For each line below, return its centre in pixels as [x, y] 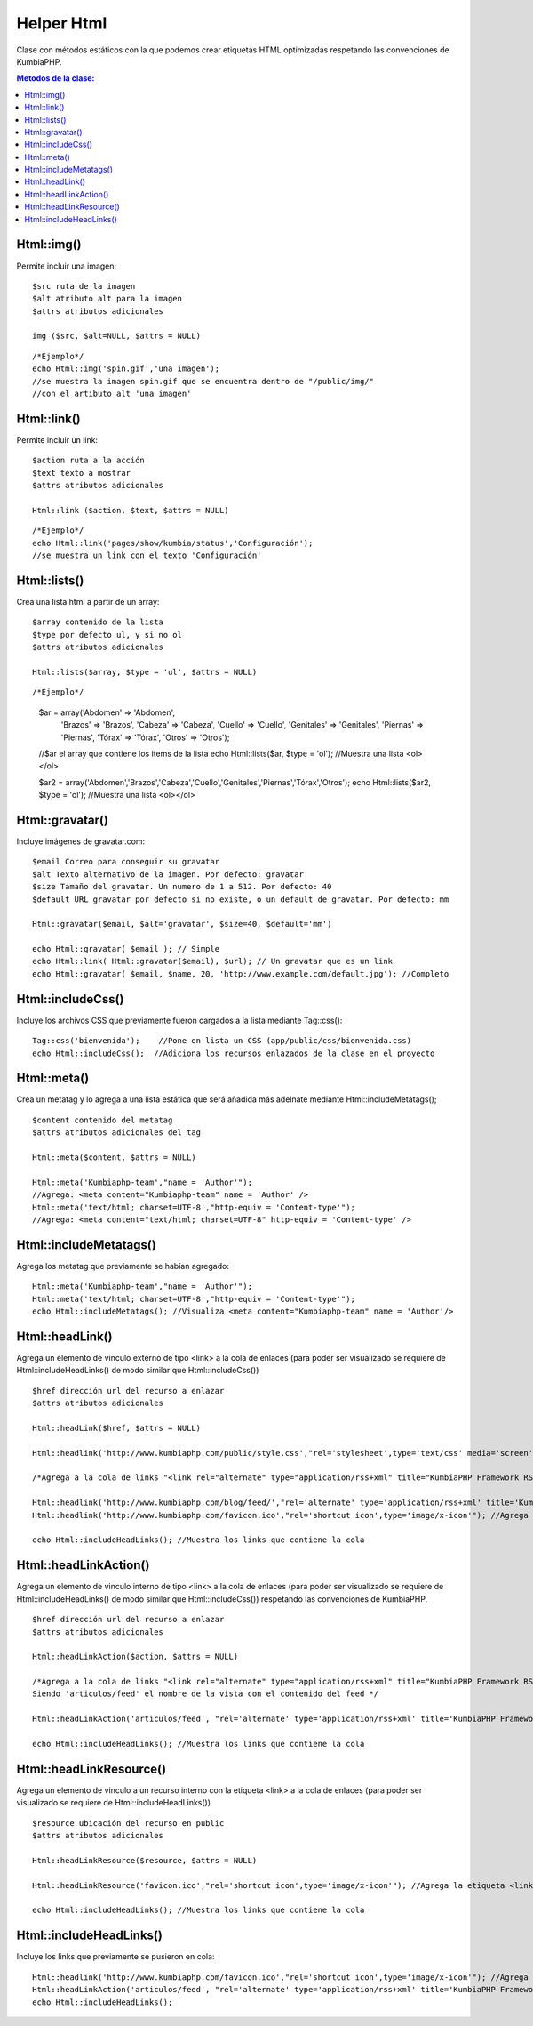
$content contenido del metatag [103, 1120]
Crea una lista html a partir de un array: [88, 601]
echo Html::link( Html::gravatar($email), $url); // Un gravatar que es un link [213, 961]
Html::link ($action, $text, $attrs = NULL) [131, 510]
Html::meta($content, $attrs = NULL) [115, 1158]
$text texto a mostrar [82, 473]
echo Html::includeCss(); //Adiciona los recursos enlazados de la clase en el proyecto [234, 1053]
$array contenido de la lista [98, 622]
